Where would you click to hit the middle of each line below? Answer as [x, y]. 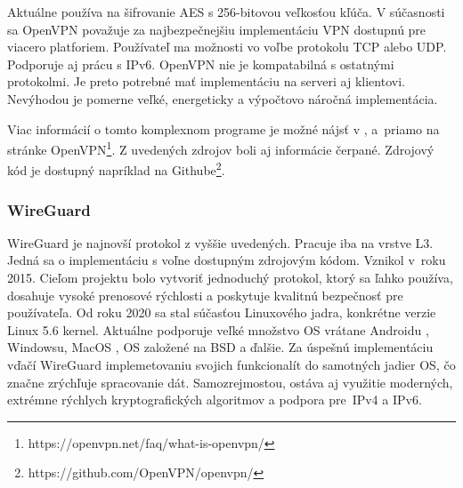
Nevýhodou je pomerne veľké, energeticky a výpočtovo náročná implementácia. [223, 98]
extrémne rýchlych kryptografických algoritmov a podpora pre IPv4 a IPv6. [215, 400]
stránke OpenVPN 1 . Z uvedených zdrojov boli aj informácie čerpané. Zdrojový [221, 148]
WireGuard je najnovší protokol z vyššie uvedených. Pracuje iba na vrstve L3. [220, 242]
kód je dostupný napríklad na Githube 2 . [116, 169]
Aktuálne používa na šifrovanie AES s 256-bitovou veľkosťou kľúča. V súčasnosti [226, 12]
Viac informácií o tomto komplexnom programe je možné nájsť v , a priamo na [223, 128]
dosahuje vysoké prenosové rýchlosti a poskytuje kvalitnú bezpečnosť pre [205, 295]
